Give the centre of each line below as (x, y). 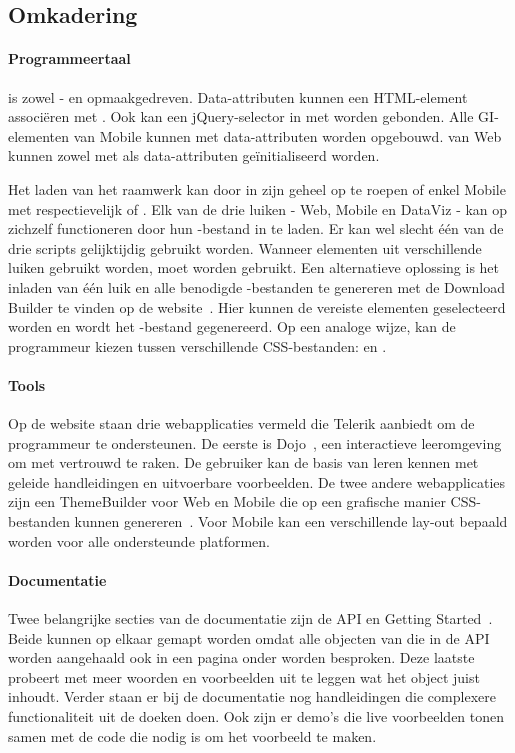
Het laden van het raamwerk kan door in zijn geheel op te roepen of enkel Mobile (257, 188)
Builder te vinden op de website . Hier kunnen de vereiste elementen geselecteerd (257, 306)
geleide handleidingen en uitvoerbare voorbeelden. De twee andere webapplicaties (257, 481)
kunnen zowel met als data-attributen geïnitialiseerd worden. (194, 155)
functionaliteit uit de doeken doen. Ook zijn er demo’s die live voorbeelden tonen (256, 716)
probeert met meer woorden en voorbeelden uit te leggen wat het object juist (244, 676)
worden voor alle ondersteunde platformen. (139, 540)
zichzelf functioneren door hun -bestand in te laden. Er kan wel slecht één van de (256, 228)
